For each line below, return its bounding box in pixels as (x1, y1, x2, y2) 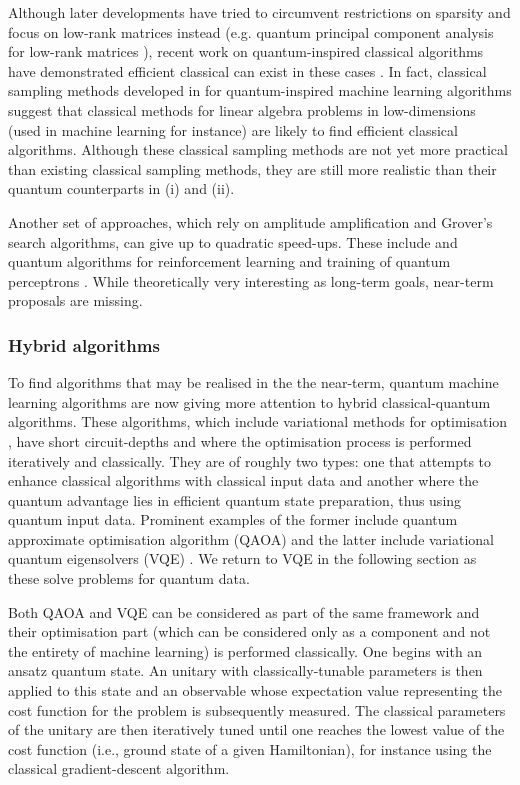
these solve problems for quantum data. (8, 568, 250, 589)
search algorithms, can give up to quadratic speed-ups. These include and (8, 231, 458, 252)
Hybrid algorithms (8, 332, 160, 357)
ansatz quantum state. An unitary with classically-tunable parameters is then (8, 660, 483, 681)
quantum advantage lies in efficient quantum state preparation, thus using (8, 489, 462, 510)
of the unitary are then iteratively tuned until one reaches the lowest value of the (8, 719, 505, 740)
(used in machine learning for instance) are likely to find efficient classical (8, 119, 458, 140)
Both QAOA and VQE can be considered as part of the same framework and (8, 601, 480, 622)
